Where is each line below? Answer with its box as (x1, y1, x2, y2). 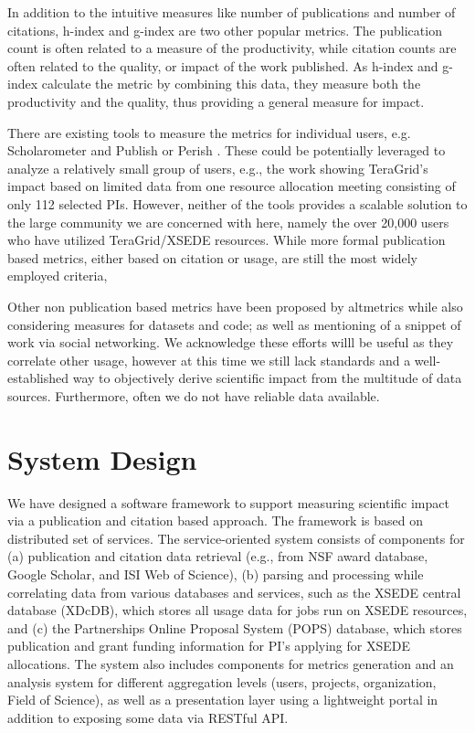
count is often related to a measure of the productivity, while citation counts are (7, 38, 457, 58)
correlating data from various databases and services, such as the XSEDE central (7, 582, 461, 601)
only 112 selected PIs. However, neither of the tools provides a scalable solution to (7, 194, 468, 213)
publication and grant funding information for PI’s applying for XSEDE (7, 636, 410, 655)
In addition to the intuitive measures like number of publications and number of (7, 3, 456, 21)
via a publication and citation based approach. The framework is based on (7, 511, 423, 530)
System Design (7, 440, 197, 477)
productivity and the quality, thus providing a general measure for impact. (7, 91, 425, 111)
